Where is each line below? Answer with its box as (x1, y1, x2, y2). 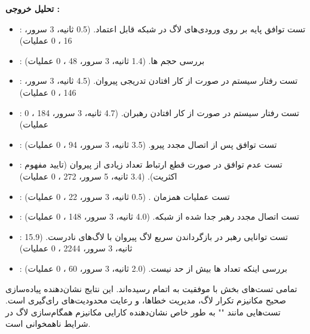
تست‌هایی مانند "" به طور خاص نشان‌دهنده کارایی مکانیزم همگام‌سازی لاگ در (5, 305, 281, 318)
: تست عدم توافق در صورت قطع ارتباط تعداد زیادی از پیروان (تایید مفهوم (19, 158, 283, 171)
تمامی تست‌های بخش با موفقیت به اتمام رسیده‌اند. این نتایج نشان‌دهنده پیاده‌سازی (5, 282, 297, 294)
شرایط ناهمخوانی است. (5, 317, 91, 330)
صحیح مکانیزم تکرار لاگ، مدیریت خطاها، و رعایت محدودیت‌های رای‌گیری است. (5, 294, 286, 306)
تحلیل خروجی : (5, 2, 60, 14)
